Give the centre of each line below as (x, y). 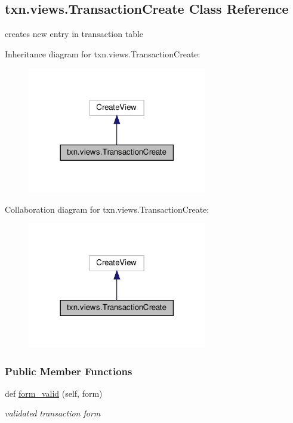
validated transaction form (53, 413)
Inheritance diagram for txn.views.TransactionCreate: (103, 53)
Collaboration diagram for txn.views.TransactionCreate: (107, 209)
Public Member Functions (69, 371)
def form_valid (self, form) (54, 393)
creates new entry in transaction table (74, 34)
